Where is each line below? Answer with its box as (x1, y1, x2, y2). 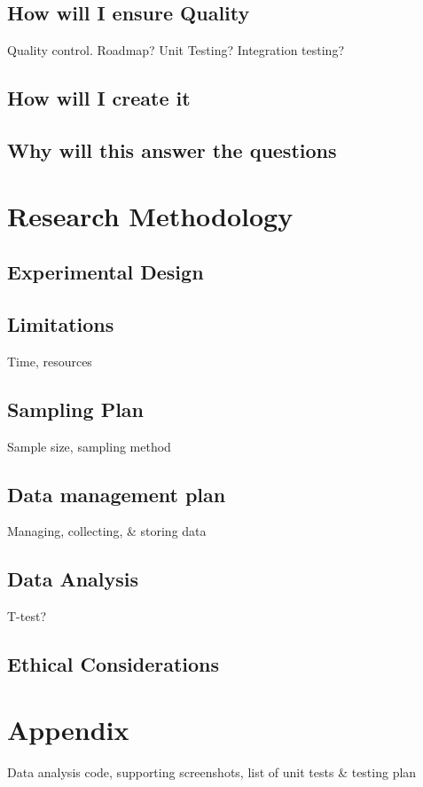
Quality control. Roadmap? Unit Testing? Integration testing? (7, 41, 345, 59)
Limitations (7, 310, 114, 337)
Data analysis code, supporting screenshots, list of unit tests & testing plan (7, 762, 417, 781)
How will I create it (7, 84, 191, 112)
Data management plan (7, 480, 226, 508)
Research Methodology (7, 197, 294, 233)
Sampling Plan (7, 395, 144, 422)
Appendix (7, 711, 129, 747)
